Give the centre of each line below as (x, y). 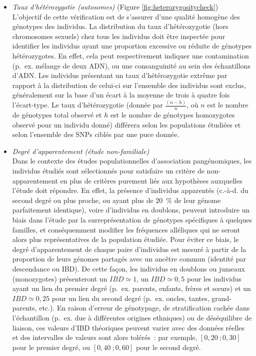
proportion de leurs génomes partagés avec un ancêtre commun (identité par (129, 259)
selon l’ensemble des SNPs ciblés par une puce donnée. (96, 134)
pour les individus (214, 278)
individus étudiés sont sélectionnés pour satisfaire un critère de (108, 171)
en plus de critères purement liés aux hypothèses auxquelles (151, 180)
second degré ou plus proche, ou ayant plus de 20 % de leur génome (116, 200)
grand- (222, 298)
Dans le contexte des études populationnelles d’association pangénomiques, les (132, 161)
